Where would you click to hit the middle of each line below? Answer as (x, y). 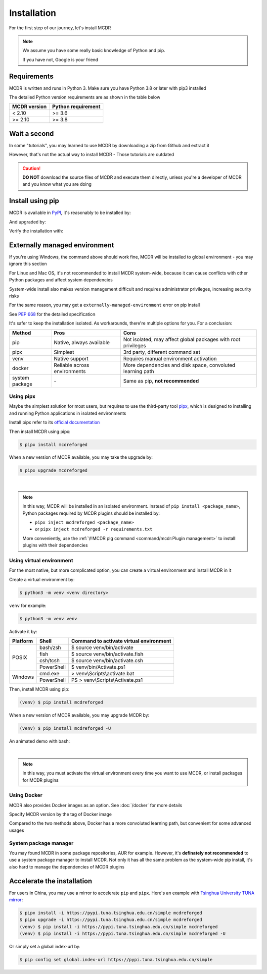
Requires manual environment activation (170, 358)
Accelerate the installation (51, 881)
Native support (71, 358)
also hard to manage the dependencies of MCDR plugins (67, 866)
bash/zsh (50, 648)
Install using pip (34, 201)
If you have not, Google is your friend (60, 59)
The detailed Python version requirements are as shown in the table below (85, 97)
